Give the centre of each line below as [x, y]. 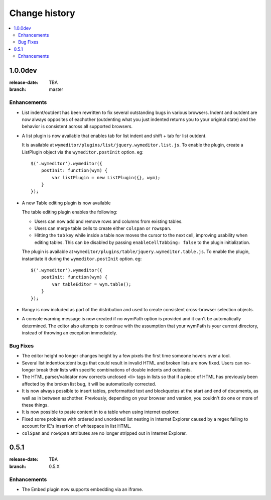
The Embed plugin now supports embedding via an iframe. [82, 489]
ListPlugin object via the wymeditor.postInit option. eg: [83, 152]
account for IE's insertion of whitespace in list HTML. [77, 426]
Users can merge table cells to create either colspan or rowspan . [103, 228]
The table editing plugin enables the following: [70, 212]
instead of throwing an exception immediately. [70, 333]
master [56, 89]
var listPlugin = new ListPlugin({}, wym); [106, 177]
